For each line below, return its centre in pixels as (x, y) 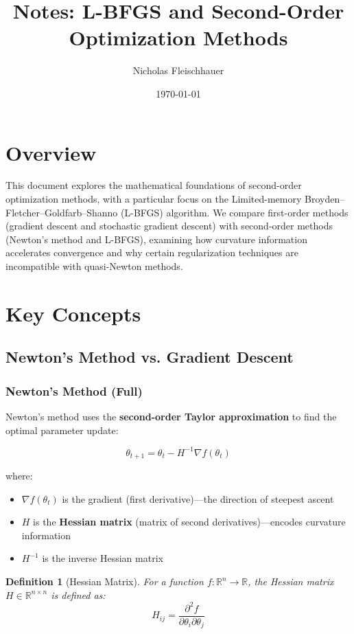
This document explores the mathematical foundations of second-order (154, 185)
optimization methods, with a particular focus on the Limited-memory (154, 199)
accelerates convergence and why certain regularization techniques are (152, 252)
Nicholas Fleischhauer (178, 70)
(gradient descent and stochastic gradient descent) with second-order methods (169, 226)
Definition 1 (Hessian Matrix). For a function (105, 581)
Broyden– (325, 199)
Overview (51, 152)
